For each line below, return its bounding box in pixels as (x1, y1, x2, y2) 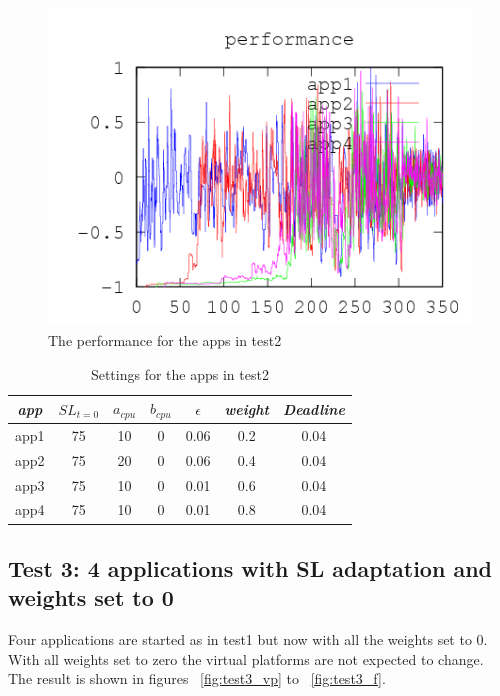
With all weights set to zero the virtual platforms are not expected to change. (8, 648, 484, 669)
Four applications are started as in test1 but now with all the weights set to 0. (8, 629, 488, 650)
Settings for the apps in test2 (90, 363, 269, 384)
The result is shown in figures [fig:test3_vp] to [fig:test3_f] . (8, 668, 386, 689)
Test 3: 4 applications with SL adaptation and (8, 552, 492, 583)
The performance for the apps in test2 (48, 330, 282, 351)
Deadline (282, 398, 345, 419)
